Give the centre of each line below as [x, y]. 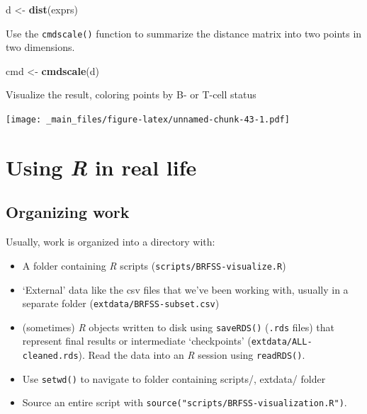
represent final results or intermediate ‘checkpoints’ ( [137, 341]
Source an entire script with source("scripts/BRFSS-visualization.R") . [185, 402]
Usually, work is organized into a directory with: [111, 242]
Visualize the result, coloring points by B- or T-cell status [131, 94]
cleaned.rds [50, 356]
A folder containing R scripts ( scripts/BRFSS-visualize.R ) [154, 265]
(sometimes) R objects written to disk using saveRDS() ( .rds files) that [178, 327]
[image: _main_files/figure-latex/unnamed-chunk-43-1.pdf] [148, 120]
